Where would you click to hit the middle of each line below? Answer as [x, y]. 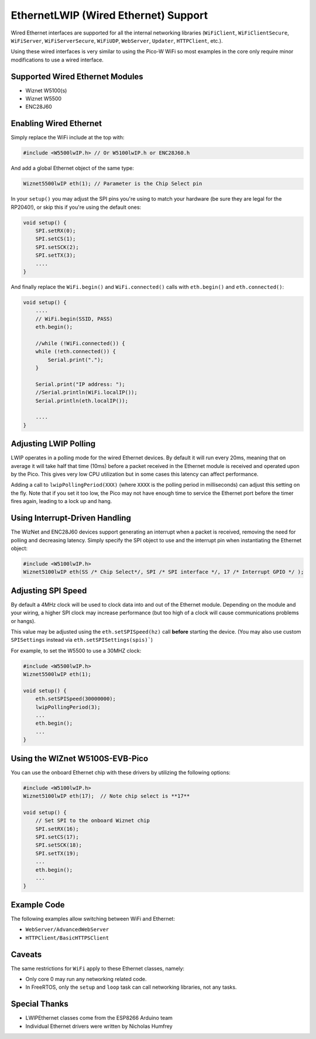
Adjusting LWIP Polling [53, 444]
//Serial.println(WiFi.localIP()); [86, 393]
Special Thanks [39, 1004]
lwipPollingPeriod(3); [68, 707]
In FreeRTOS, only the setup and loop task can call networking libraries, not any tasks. [131, 987]
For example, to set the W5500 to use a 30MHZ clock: [76, 651]
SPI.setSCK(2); [57, 247]
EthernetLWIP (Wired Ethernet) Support [109, 15]
